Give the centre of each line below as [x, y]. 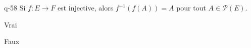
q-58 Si [15, 7]
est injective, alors [85, 7]
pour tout [191, 7]
